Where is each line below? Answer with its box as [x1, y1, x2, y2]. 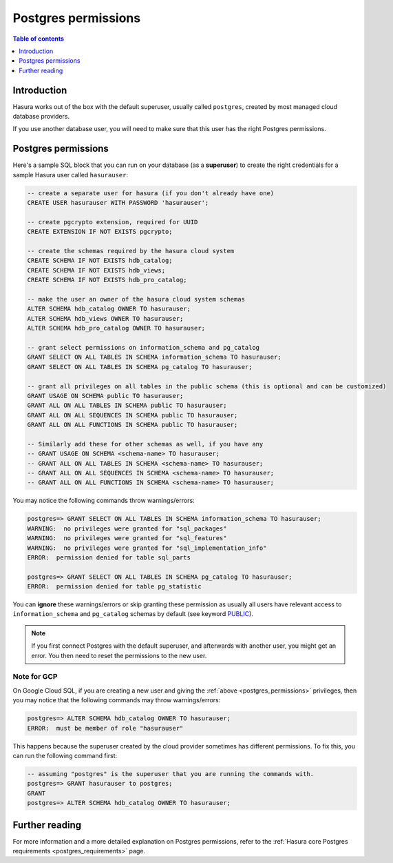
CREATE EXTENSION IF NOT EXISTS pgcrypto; [27, 228, 173, 236]
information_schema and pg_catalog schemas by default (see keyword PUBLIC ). [12, 610, 254, 618]
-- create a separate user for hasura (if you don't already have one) [27, 189, 275, 197]
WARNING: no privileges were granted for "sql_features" [27, 535, 227, 542]
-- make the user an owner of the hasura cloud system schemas [27, 295, 246, 303]
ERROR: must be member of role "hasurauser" [27, 724, 184, 732]
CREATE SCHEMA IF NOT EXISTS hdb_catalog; [27, 257, 173, 265]
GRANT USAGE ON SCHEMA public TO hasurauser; [27, 392, 184, 399]
